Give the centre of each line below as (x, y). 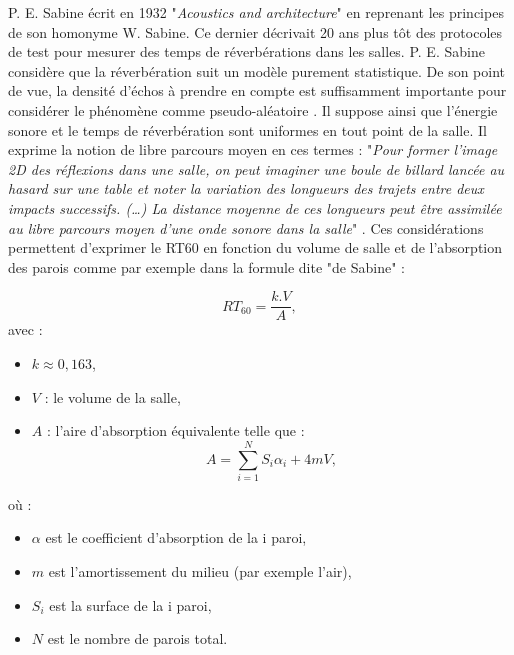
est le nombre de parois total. (137, 638)
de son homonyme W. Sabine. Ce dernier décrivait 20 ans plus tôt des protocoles (255, 31)
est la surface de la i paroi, (130, 604)
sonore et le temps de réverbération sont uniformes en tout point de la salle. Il (247, 129)
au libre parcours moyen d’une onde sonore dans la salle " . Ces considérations (246, 227)
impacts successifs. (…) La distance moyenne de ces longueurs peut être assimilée (255, 207)
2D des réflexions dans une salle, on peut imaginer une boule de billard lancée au (256, 168)
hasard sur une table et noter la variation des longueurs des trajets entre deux (246, 188)
